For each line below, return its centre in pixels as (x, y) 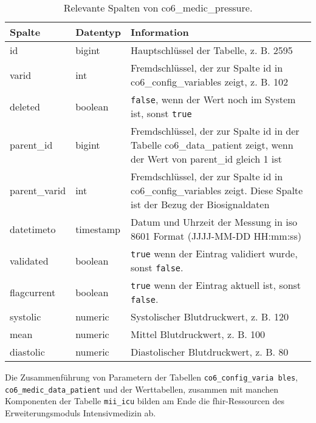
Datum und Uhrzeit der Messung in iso (214, 222)
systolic (26, 316)
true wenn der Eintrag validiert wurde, (214, 253)
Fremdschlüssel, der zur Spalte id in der (215, 131)
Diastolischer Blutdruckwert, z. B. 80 (210, 352)
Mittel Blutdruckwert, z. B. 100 (198, 334)
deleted (25, 106)
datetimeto (33, 229)
